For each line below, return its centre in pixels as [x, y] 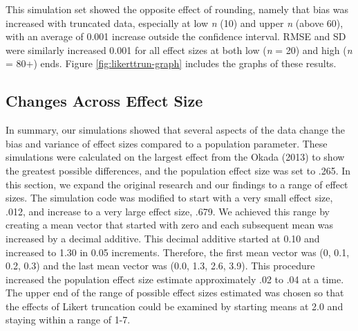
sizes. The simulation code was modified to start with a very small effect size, [169, 198]
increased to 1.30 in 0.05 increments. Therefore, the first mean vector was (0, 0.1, [178, 252]
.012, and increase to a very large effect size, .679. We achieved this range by [168, 211]
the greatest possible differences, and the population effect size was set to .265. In [178, 170]
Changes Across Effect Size [104, 101]
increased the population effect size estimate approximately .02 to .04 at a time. [175, 279]
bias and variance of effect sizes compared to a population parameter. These [167, 143]
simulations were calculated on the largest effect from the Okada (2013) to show [175, 157]
